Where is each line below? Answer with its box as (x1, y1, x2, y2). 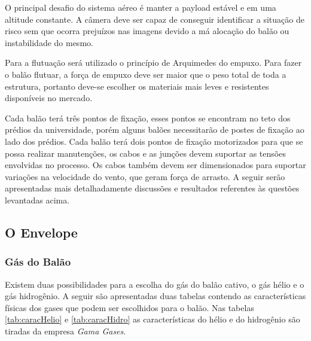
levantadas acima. (5, 193, 70, 206)
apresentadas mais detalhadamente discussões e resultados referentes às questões (5, 182, 300, 194)
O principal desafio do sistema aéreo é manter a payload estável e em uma (5, 1, 276, 13)
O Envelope (5, 223, 78, 241)
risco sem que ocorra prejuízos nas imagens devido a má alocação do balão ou (5, 25, 289, 37)
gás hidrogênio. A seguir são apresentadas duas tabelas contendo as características (5, 290, 306, 302)
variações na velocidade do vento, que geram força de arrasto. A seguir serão (5, 170, 285, 182)
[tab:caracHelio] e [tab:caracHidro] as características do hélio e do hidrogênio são (5, 313, 300, 325)
